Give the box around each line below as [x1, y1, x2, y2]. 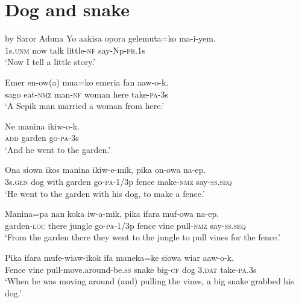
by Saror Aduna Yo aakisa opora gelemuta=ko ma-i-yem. [5, 32, 216, 45]
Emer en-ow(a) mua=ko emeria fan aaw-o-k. [5, 75, 169, 88]
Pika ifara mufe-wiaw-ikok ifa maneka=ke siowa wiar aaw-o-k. [5, 251, 234, 264]
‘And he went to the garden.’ [5, 143, 111, 155]
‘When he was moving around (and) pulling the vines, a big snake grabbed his [5, 275, 294, 287]
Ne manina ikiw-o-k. [5, 119, 80, 132]
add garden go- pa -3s [5, 131, 79, 144]
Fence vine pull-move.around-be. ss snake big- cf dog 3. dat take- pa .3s [5, 263, 257, 275]
